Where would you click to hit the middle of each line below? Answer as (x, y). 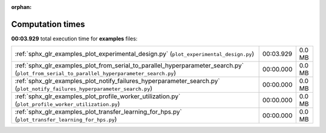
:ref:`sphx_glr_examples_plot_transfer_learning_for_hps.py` (98, 112)
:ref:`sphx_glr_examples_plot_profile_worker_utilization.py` (97, 96)
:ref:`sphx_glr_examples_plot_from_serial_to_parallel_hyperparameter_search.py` (129, 66)
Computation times (48, 24)
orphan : (21, 7)
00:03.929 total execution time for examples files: (75, 39)
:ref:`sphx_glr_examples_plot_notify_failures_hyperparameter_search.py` (117, 81)
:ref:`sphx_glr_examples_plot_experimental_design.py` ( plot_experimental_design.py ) (135, 54)
